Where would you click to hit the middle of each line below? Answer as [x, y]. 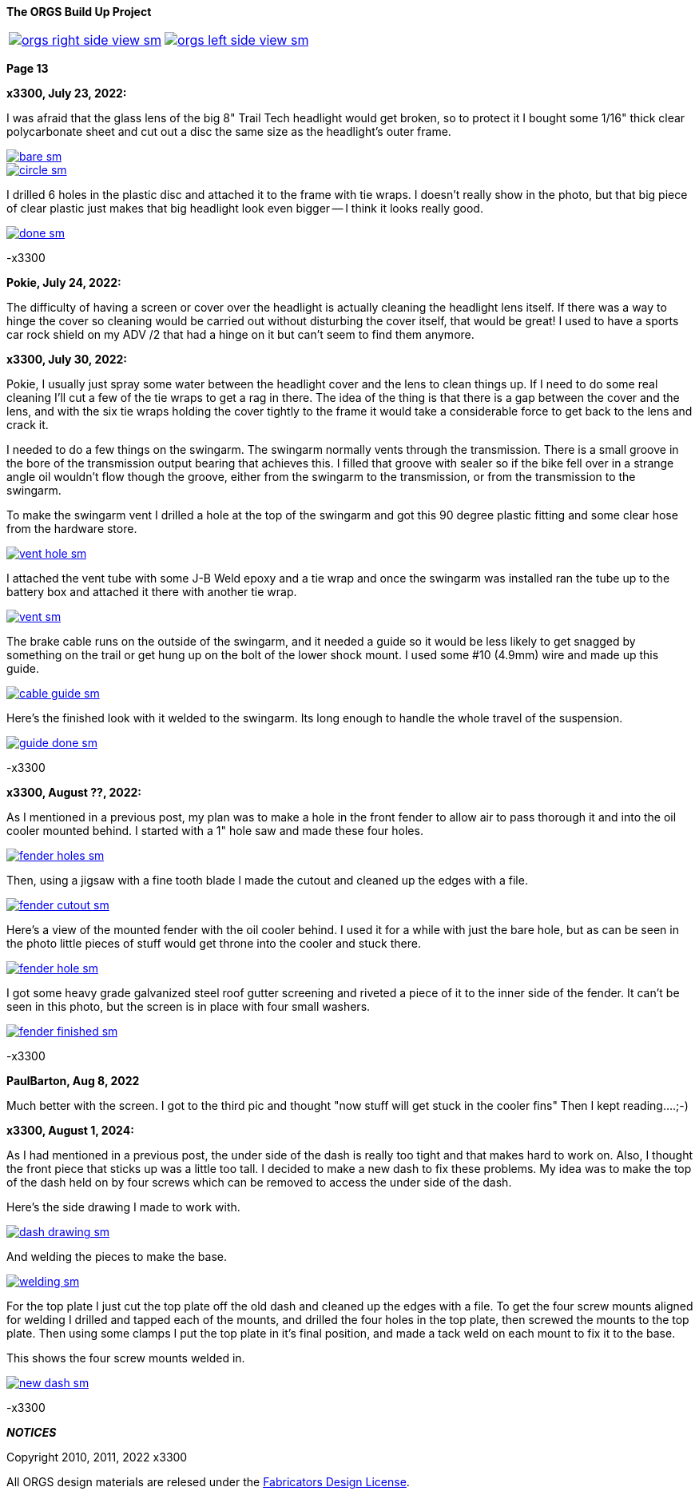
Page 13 [28, 68]
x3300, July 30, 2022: [67, 359]
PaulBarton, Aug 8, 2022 [73, 1081]
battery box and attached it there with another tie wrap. [152, 592]
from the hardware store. [72, 529]
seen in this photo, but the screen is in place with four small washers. [189, 1006]
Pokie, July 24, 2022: [64, 282]
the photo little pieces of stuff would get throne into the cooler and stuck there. [214, 943]
